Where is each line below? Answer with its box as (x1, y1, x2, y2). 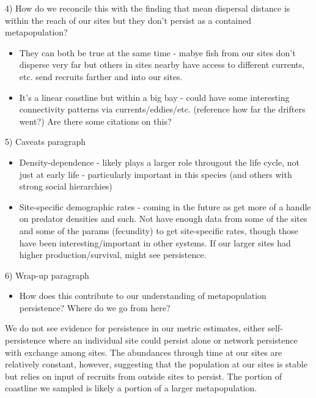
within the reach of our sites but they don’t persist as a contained (5, 13, 252, 26)
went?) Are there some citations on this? (19, 114, 172, 127)
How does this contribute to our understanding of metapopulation (19, 289, 266, 302)
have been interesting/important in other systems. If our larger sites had (19, 236, 291, 249)
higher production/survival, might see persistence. (19, 248, 207, 261)
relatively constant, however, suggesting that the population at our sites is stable (5, 358, 307, 370)
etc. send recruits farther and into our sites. (19, 70, 183, 83)
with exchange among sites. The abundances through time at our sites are (5, 345, 282, 358)
